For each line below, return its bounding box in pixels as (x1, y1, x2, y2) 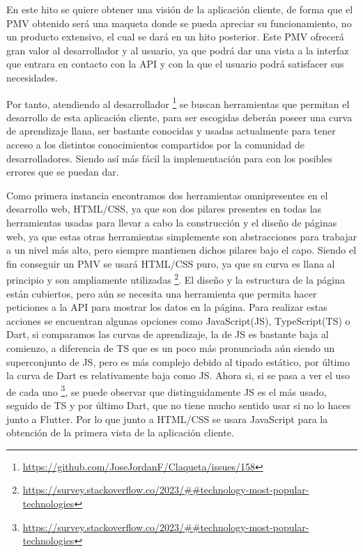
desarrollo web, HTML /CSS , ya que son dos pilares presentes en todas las (6, 201, 322, 216)
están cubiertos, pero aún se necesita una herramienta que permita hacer (6, 286, 317, 300)
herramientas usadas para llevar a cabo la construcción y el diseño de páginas (6, 215, 337, 229)
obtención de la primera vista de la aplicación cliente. (6, 425, 234, 440)
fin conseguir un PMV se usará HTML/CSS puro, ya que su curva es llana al (6, 256, 335, 270)
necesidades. (6, 70, 59, 84)
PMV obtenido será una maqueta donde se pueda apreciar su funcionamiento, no (6, 15, 352, 30)
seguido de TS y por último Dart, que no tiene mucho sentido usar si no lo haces (6, 398, 351, 412)
